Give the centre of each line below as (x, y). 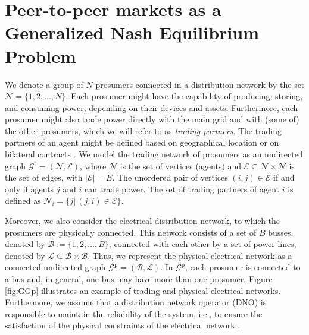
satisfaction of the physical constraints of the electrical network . (123, 325)
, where (93, 165)
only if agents (29, 189)
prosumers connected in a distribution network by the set (200, 84)
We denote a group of (44, 84)
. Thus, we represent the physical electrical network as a (190, 255)
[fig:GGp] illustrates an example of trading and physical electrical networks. (143, 290)
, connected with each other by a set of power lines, (202, 244)
